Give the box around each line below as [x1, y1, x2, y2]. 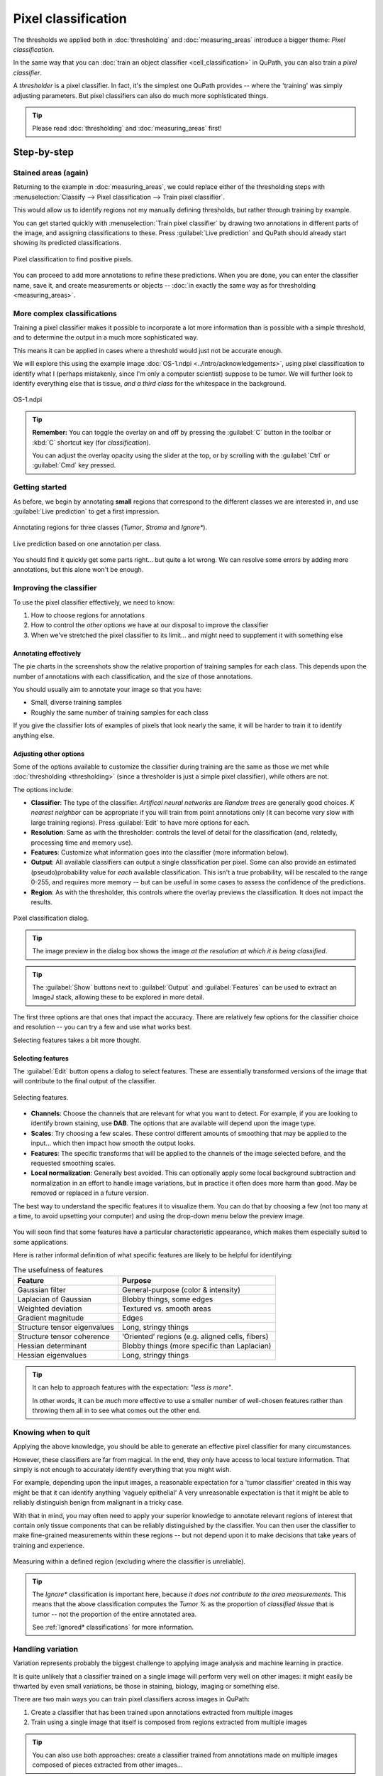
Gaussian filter [17, 1284, 67, 1294]
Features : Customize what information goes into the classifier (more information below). [30, 848, 289, 857]
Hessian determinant [17, 1341, 87, 1350]
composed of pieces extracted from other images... [32, 1760, 183, 1769]
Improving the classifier [13, 583, 97, 593]
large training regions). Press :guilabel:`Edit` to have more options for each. [30, 818, 250, 827]
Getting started [13, 482, 67, 492]
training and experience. [13, 1541, 84, 1549]
